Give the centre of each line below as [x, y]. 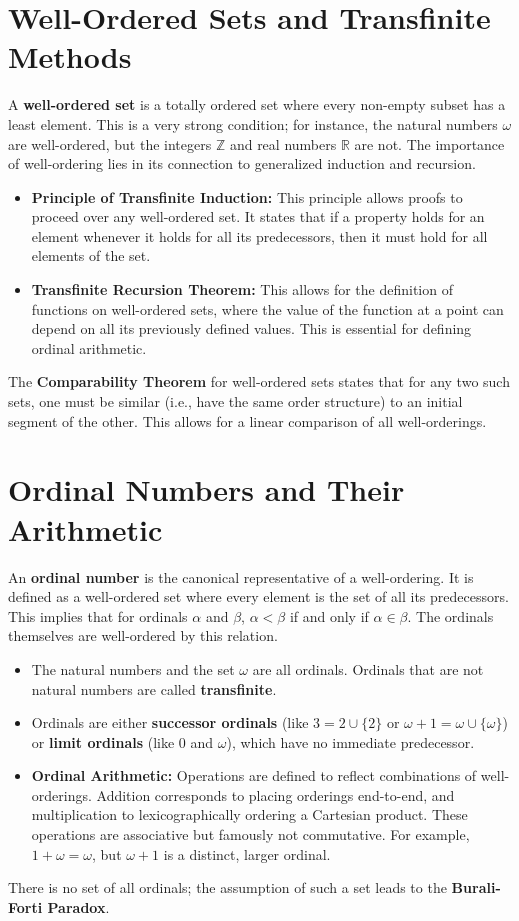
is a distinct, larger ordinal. [247, 853]
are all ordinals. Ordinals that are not [368, 668]
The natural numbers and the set [133, 668]
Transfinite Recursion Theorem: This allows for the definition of [242, 289]
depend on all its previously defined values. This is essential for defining [251, 328]
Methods [70, 56]
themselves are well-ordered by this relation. [143, 635]
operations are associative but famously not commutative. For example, [250, 834]
